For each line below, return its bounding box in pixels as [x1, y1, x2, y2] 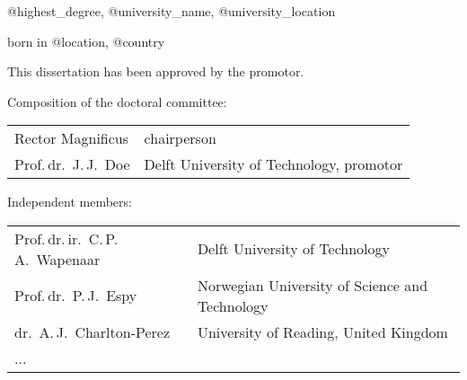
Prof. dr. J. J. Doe [14, 154, 130, 175]
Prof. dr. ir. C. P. [14, 227, 119, 249]
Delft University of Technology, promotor [144, 154, 403, 175]
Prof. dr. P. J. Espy [14, 285, 137, 306]
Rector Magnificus [14, 128, 129, 149]
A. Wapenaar [14, 248, 101, 270]
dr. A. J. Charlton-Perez [14, 321, 171, 342]
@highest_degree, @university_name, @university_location [7, 2, 336, 20]
